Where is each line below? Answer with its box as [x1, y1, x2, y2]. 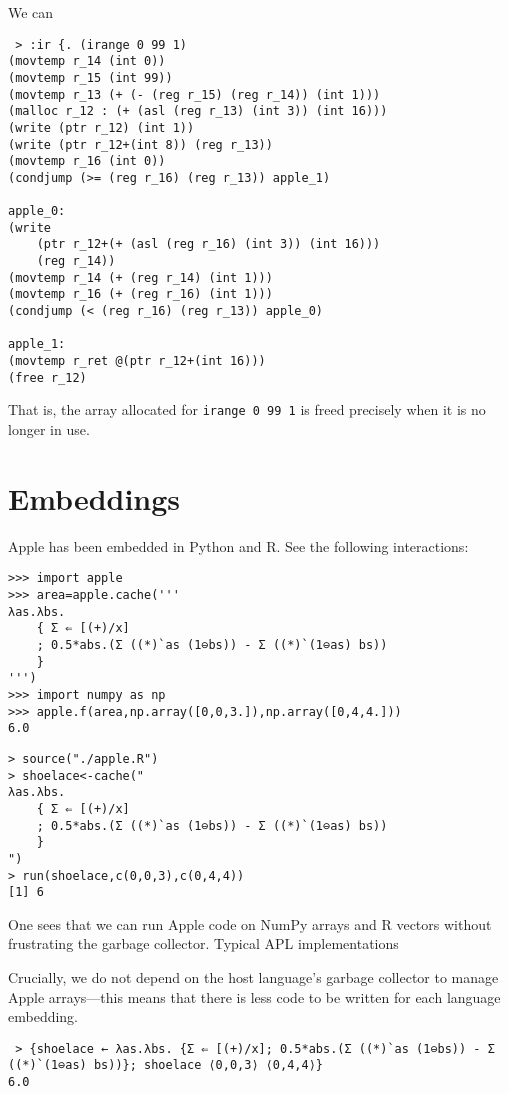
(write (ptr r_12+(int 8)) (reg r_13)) [8, 137, 273, 152]
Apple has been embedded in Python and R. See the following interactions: [8, 535, 469, 556]
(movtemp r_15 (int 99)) [8, 70, 173, 85]
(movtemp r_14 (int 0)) [8, 54, 166, 69]
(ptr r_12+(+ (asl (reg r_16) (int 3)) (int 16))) [36, 237, 381, 252]
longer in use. [8, 419, 90, 440]
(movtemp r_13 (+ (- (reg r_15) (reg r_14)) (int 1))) [8, 87, 381, 102]
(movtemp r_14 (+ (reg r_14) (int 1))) [8, 270, 273, 285]
